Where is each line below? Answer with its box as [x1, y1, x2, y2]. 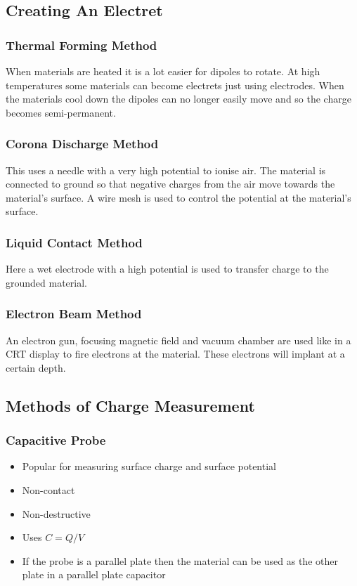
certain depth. [6, 360, 66, 375]
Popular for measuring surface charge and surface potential [22, 459, 276, 474]
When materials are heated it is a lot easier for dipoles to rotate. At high [6, 64, 320, 78]
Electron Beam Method [6, 305, 142, 323]
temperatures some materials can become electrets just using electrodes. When [6, 77, 344, 92]
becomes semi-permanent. [6, 105, 116, 119]
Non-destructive [22, 506, 91, 521]
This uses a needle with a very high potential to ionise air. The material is [6, 162, 326, 177]
